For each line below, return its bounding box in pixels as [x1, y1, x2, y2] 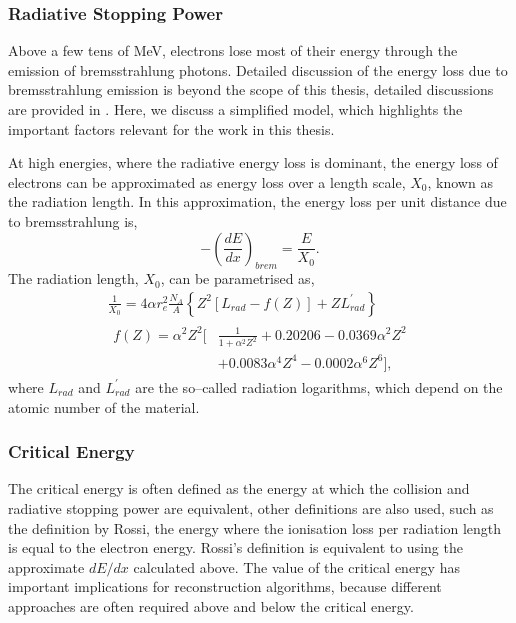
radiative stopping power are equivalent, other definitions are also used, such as [8, 497, 494, 518]
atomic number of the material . [8, 396, 200, 417]
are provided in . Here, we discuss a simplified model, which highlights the [8, 99, 463, 119]
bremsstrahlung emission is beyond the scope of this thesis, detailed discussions [8, 79, 494, 100]
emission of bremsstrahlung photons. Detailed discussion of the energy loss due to [8, 59, 508, 80]
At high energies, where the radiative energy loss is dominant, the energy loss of [8, 152, 498, 173]
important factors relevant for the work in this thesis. [8, 118, 335, 139]
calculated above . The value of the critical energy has [133, 556, 460, 577]
